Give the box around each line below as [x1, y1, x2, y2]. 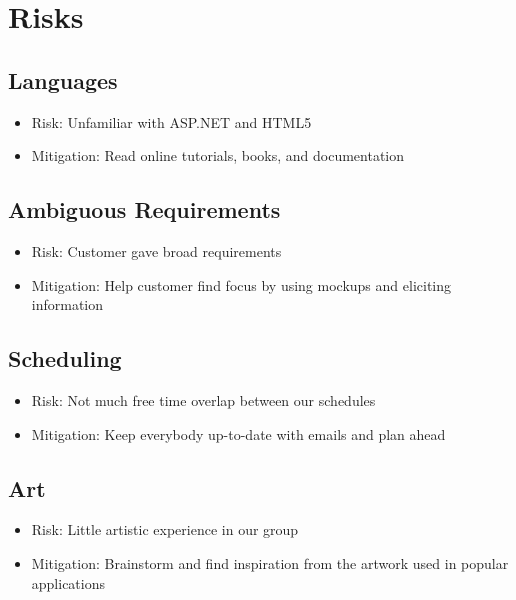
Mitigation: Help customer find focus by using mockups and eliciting [31, 274, 452, 295]
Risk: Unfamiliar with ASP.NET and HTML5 [31, 111, 312, 132]
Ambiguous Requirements [8, 194, 281, 225]
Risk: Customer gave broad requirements [31, 240, 282, 261]
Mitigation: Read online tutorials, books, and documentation [31, 145, 405, 166]
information [31, 294, 104, 315]
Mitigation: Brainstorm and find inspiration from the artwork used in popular [31, 552, 509, 573]
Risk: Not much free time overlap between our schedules [31, 389, 376, 410]
